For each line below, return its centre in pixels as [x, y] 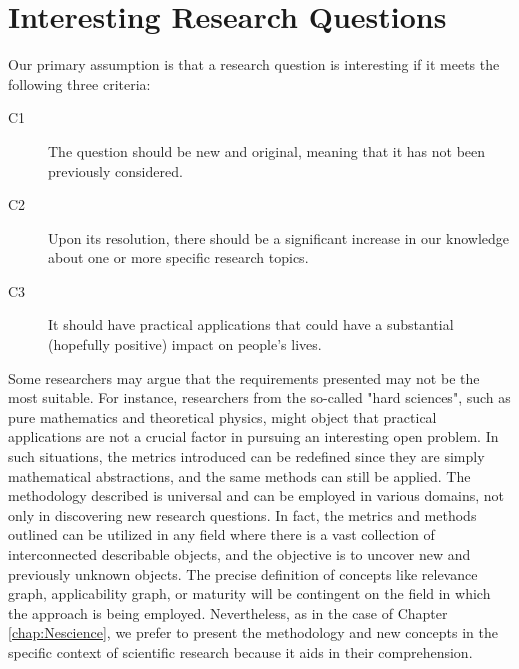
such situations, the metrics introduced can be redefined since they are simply [246, 456]
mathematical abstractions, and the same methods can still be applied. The [239, 475]
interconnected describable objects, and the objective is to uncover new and [239, 554]
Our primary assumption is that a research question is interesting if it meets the [254, 64]
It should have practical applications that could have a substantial [251, 324]
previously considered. [115, 170]
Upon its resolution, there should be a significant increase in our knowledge [279, 237]
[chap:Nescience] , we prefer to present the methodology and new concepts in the [253, 632]
